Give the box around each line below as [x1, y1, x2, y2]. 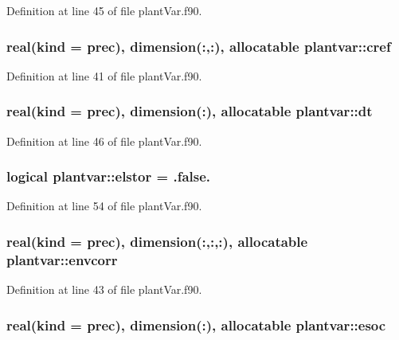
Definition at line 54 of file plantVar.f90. [6, 197, 202, 214]
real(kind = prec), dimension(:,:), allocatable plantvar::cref [6, 36, 391, 56]
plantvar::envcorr [6, 249, 118, 269]
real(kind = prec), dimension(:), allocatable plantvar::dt [6, 101, 373, 121]
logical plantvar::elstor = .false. [6, 166, 211, 186]
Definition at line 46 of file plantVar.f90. [6, 132, 202, 149]
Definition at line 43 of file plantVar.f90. [6, 281, 202, 298]
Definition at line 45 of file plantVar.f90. [6, 2, 202, 18]
